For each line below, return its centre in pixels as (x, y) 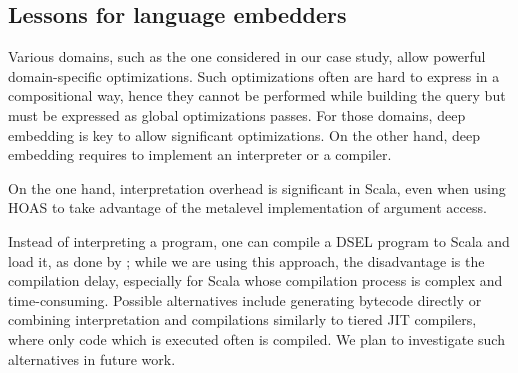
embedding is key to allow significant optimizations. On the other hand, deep (244, 134)
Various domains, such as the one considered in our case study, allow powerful (247, 56)
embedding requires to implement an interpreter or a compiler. (200, 154)
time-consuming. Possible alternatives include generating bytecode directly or (245, 299)
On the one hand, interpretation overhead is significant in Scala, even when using (257, 187)
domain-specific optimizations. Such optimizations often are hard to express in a (254, 75)
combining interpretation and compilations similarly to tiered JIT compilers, (242, 319)
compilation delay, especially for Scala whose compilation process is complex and (255, 280)
